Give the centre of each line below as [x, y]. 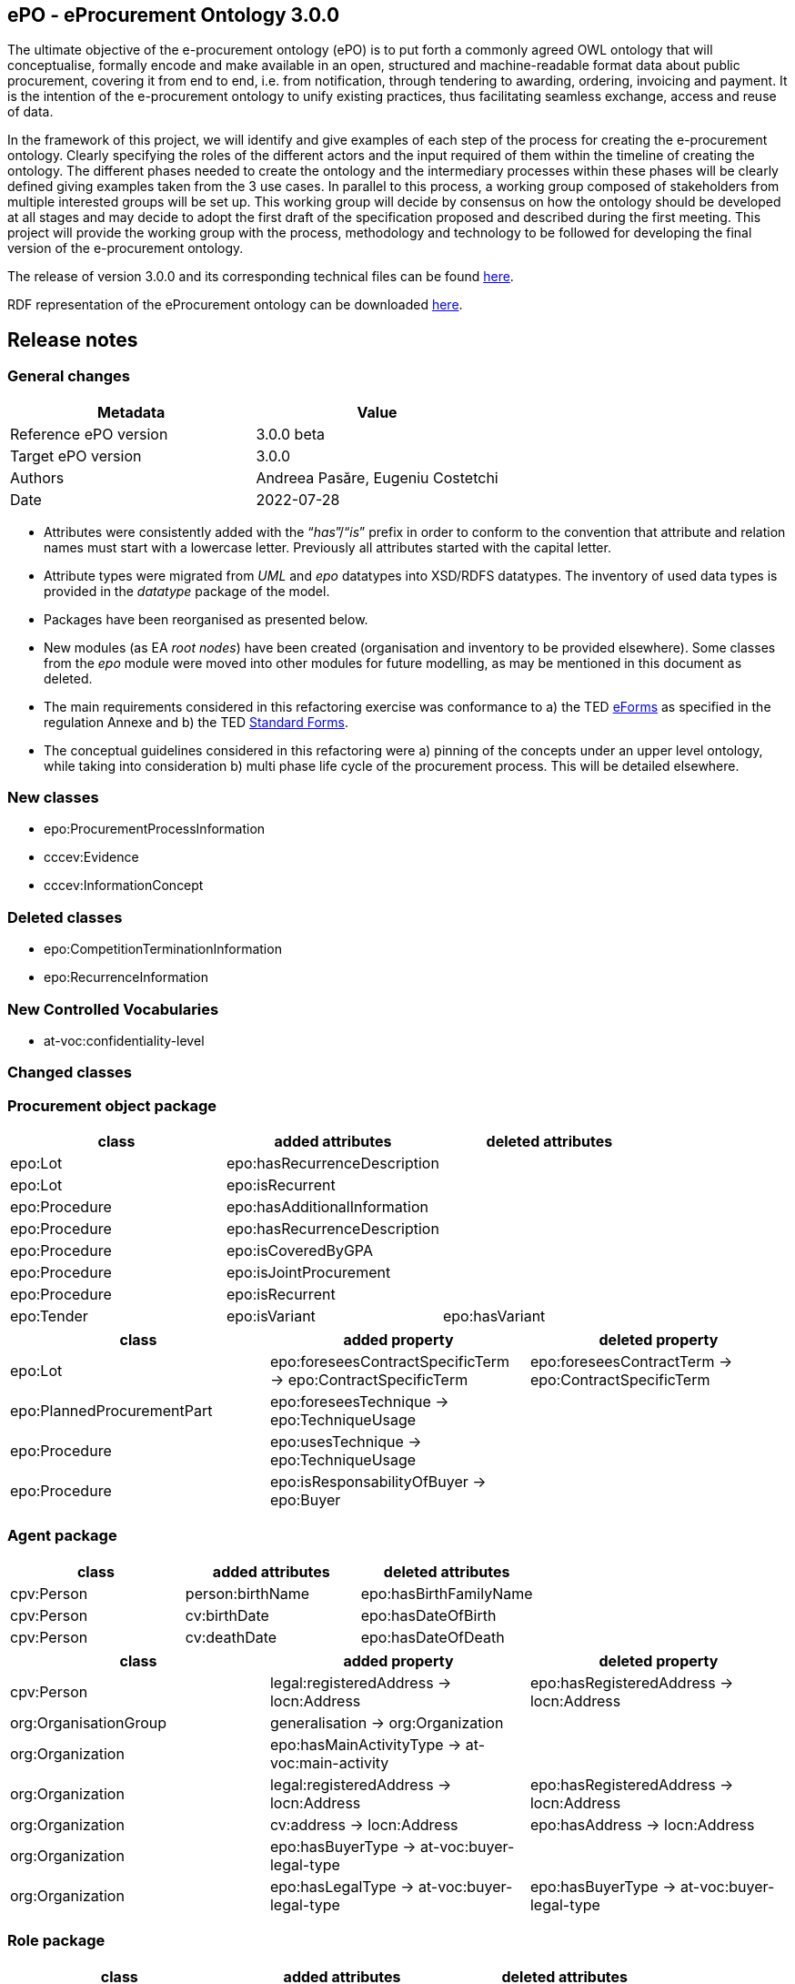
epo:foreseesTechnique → [359, 1402]
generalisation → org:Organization [387, 1722]
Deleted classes [65, 917]
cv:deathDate [231, 1637]
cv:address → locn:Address [364, 1824]
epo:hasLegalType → [342, 1886]
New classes [53, 798]
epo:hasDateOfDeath [433, 1637]
